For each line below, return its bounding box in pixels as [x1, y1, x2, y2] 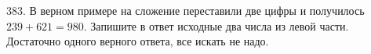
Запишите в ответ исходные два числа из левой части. [90, 17, 349, 34]
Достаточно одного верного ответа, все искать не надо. [6, 33, 269, 49]
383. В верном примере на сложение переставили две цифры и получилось [6, 2, 365, 18]
